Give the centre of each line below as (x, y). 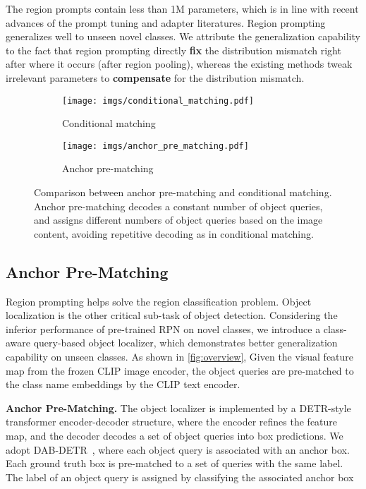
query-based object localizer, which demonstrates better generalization (185, 343)
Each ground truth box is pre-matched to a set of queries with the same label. (175, 463)
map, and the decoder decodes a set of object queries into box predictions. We (175, 435)
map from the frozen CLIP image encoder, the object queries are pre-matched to (180, 370)
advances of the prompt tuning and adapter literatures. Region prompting (166, 22)
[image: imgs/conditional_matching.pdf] (158, 101)
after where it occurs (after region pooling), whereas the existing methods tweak (179, 64)
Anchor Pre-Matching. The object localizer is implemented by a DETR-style (178, 407)
